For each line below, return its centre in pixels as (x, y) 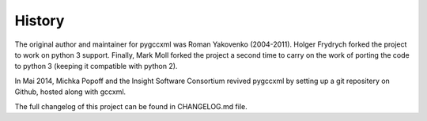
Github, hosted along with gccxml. (70, 92)
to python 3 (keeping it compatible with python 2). (96, 66)
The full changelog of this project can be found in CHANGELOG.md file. (131, 106)
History (40, 21)
